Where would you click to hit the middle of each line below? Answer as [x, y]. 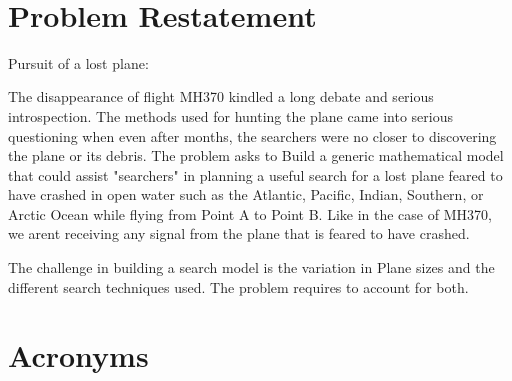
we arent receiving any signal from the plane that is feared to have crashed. [239, 233]
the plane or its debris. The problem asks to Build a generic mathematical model [256, 155]
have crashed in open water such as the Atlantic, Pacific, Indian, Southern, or [246, 194]
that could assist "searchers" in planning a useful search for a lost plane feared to [255, 174]
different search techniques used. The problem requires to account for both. [238, 286]
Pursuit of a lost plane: [78, 62]
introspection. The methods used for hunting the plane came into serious [231, 115]
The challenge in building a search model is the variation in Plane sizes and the [251, 267]
